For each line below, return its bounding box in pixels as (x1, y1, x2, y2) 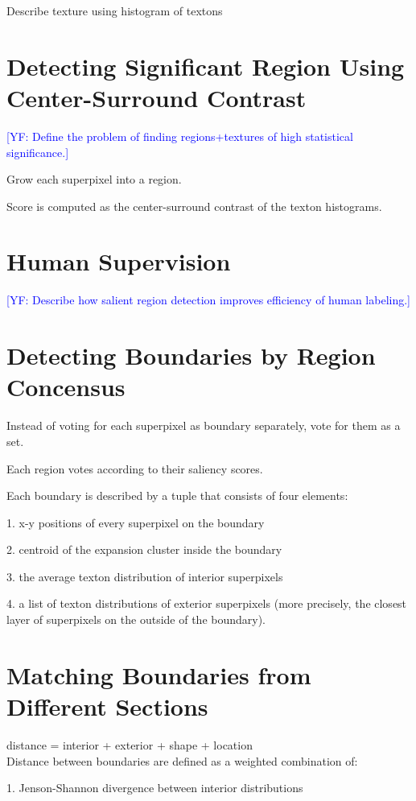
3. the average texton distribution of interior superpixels (6, 568, 283, 584)
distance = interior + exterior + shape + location (6, 736, 253, 753)
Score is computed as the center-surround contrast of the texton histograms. (6, 197, 382, 214)
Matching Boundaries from (6, 658, 311, 691)
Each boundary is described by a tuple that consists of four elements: (6, 487, 348, 504)
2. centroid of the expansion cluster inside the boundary (6, 541, 282, 558)
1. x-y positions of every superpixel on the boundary (6, 514, 265, 531)
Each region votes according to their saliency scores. (6, 460, 263, 477)
